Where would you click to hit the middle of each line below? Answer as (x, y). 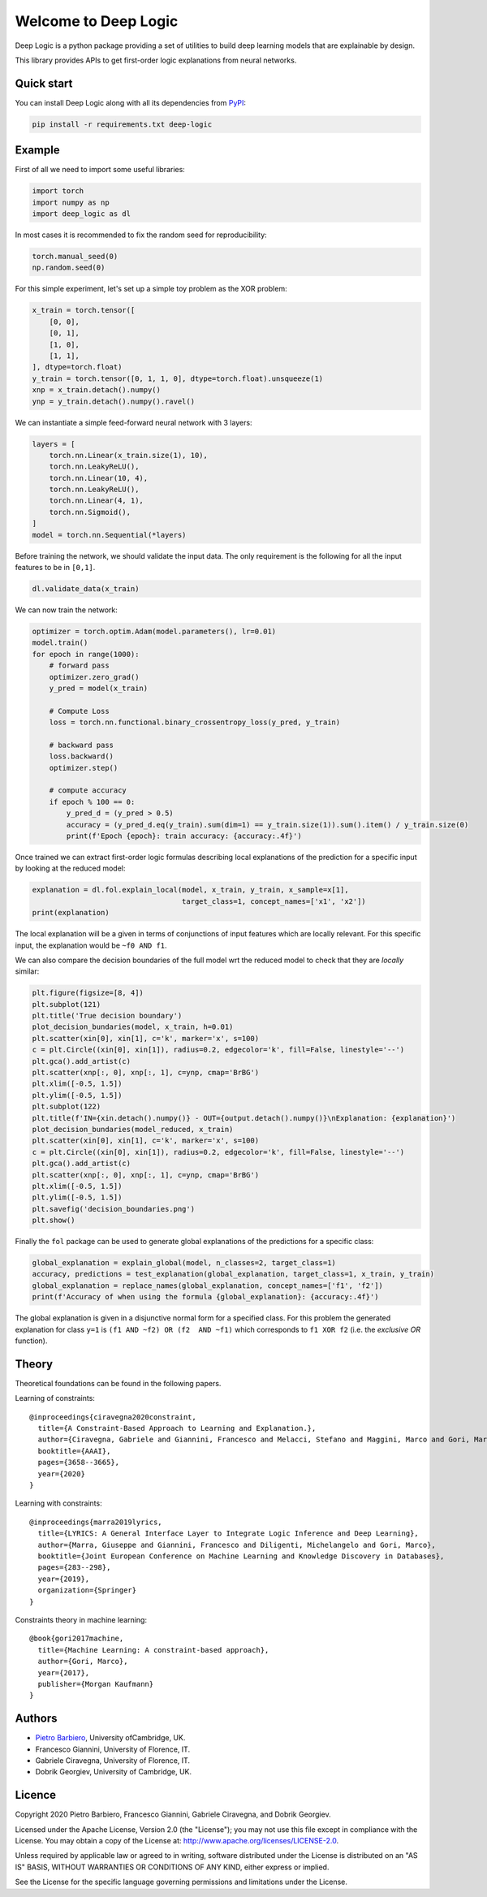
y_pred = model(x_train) (99, 688)
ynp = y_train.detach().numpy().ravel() (113, 401)
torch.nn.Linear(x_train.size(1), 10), (129, 455)
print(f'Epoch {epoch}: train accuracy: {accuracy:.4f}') (184, 836)
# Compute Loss (79, 711)
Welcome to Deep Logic (97, 21)
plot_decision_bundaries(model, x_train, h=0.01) (133, 1027)
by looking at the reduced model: (70, 868)
